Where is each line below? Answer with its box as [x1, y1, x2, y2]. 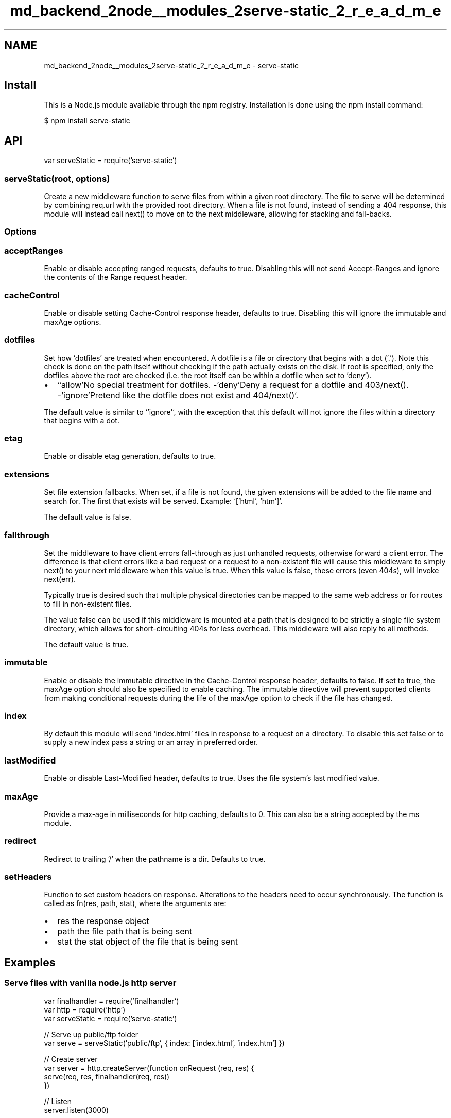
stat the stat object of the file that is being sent [57, 936, 238, 947]
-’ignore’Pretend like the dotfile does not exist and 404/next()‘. [57, 389, 299, 400]
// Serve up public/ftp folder [44, 1030, 138, 1039]
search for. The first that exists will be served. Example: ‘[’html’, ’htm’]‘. [44, 496, 283, 506]
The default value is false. [44, 512, 131, 522]
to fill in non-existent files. [44, 599, 132, 608]
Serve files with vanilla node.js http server [4, 978, 177, 988]
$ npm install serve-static [44, 116, 130, 126]
